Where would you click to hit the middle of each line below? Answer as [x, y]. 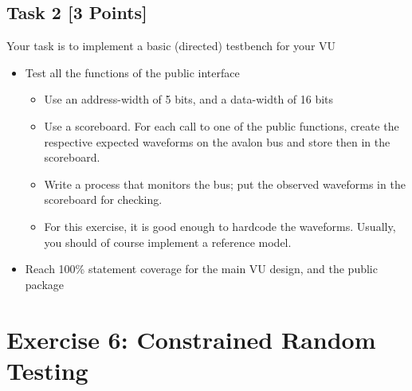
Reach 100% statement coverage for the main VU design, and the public [201, 269]
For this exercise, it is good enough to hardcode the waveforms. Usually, [220, 226]
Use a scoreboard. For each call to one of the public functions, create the [222, 125]
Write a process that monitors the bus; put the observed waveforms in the [225, 184]
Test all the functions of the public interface [132, 72]
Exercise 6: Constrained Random [191, 339]
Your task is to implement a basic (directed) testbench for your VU [171, 46]
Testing [47, 370]
